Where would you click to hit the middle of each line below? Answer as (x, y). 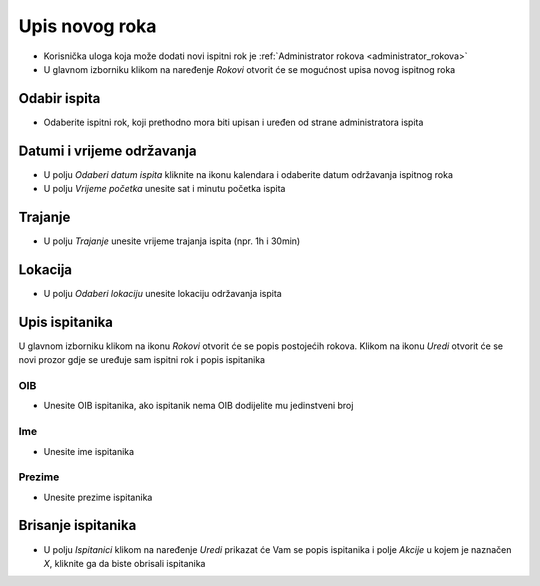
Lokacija (45, 269)
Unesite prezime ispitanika (98, 497)
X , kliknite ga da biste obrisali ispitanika (124, 563)
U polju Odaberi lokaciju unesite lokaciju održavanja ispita (162, 293)
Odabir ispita (59, 98)
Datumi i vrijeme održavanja (107, 150)
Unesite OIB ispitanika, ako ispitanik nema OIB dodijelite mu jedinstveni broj (198, 406)
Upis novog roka (87, 26)
